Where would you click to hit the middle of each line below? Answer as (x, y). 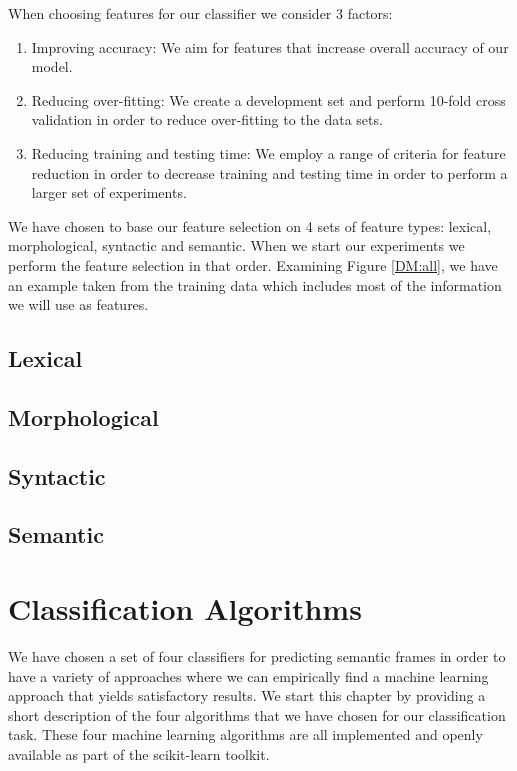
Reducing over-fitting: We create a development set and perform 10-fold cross (268, 99)
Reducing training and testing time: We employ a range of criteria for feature (268, 152)
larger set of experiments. (109, 192)
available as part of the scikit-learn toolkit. (139, 753)
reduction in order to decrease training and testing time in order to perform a (269, 172)
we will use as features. (78, 304)
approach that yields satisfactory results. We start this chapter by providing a (247, 695)
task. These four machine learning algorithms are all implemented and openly (245, 734)
